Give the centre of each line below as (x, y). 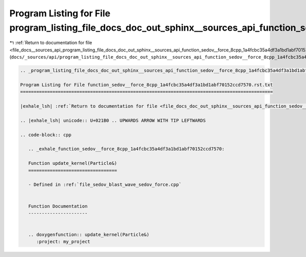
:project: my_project (63, 242)
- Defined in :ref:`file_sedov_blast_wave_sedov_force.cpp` (105, 185)
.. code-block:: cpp (46, 135)
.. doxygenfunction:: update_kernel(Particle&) (89, 235)
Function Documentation (58, 206)
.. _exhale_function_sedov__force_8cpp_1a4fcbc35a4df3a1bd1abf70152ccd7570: (126, 149)
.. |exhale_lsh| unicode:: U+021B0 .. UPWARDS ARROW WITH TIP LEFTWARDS (113, 120)
